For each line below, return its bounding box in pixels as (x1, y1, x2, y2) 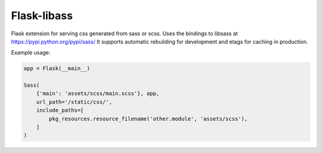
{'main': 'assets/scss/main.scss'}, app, (36, 90, 160, 97)
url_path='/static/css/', (36, 99, 112, 105)
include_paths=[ (36, 107, 84, 114)
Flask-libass (11, 9, 73, 22)
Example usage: (11, 49, 51, 56)
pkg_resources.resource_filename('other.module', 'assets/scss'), (48, 115, 248, 122)
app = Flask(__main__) (23, 65, 90, 72)
